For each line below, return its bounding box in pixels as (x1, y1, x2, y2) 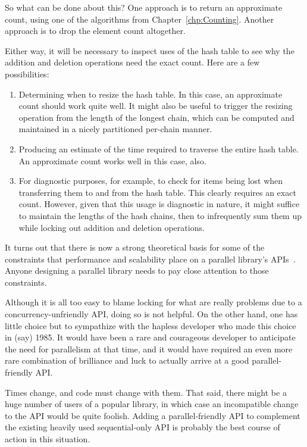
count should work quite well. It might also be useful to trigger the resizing (18, 99, 293, 112)
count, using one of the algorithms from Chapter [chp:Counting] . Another (5, 12, 274, 25)
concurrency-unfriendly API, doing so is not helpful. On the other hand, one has (5, 308, 298, 320)
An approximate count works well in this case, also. (18, 154, 206, 167)
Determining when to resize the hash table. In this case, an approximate (18, 87, 283, 100)
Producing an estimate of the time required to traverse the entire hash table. (18, 142, 299, 155)
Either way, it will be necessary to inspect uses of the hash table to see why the (5, 44, 295, 57)
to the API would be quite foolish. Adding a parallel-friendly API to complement (5, 409, 300, 421)
